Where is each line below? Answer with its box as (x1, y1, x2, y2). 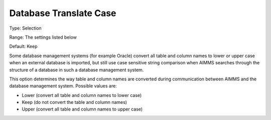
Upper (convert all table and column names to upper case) (22, 106, 143, 112)
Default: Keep (9, 43, 38, 50)
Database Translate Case (9, 8, 116, 19)
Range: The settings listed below (9, 34, 77, 40)
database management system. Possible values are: (9, 83, 117, 89)
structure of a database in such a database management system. (9, 67, 144, 73)
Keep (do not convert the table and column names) (22, 99, 127, 105)
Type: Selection (9, 25, 42, 31)
